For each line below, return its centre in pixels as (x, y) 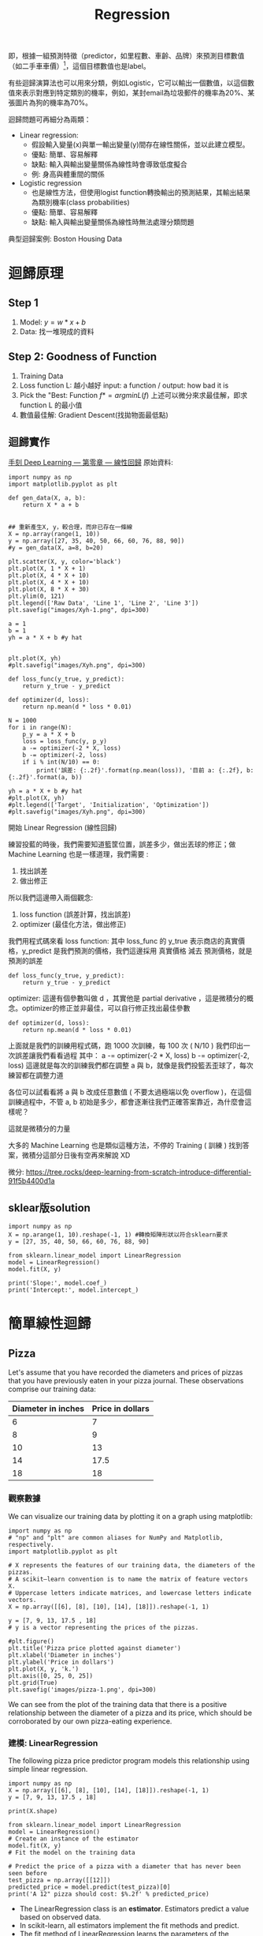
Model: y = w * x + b (53, 322)
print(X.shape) (33, 1811)
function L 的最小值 (51, 405)
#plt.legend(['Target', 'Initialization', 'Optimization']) (109, 805)
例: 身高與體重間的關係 (68, 174)
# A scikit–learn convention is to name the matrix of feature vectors (128, 1579)
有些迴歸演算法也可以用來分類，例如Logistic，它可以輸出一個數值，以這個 (128, 83)
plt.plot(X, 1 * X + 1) (47, 569)
